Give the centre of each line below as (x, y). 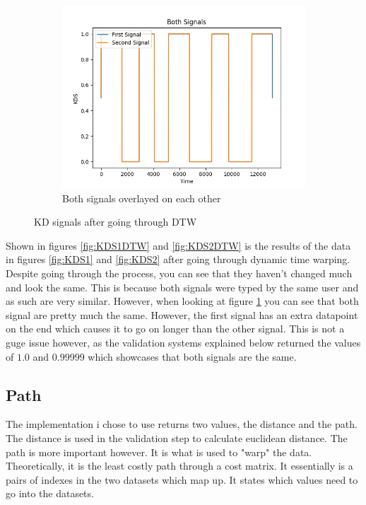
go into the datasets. (50, 493)
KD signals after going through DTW (116, 222)
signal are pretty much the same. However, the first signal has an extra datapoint (182, 314)
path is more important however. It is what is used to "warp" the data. (159, 452)
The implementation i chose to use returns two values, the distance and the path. (182, 424)
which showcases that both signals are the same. (192, 356)
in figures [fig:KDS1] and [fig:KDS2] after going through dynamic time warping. (178, 259)
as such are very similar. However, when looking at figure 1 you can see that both (182, 301)
